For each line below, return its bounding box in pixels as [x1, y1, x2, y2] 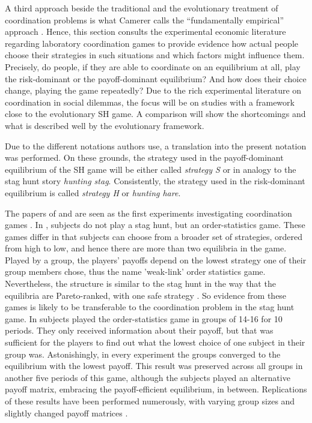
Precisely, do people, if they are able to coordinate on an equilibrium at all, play [5, 60, 301, 73]
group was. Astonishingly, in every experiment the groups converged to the [5, 347, 281, 360]
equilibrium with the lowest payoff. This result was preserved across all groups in [5, 359, 303, 372]
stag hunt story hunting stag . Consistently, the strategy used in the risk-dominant [5, 175, 305, 187]
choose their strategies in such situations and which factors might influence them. [5, 49, 305, 61]
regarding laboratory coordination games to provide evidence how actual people [5, 37, 299, 49]
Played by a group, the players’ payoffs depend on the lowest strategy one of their [5, 253, 307, 266]
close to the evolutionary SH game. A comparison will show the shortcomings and [5, 107, 306, 120]
